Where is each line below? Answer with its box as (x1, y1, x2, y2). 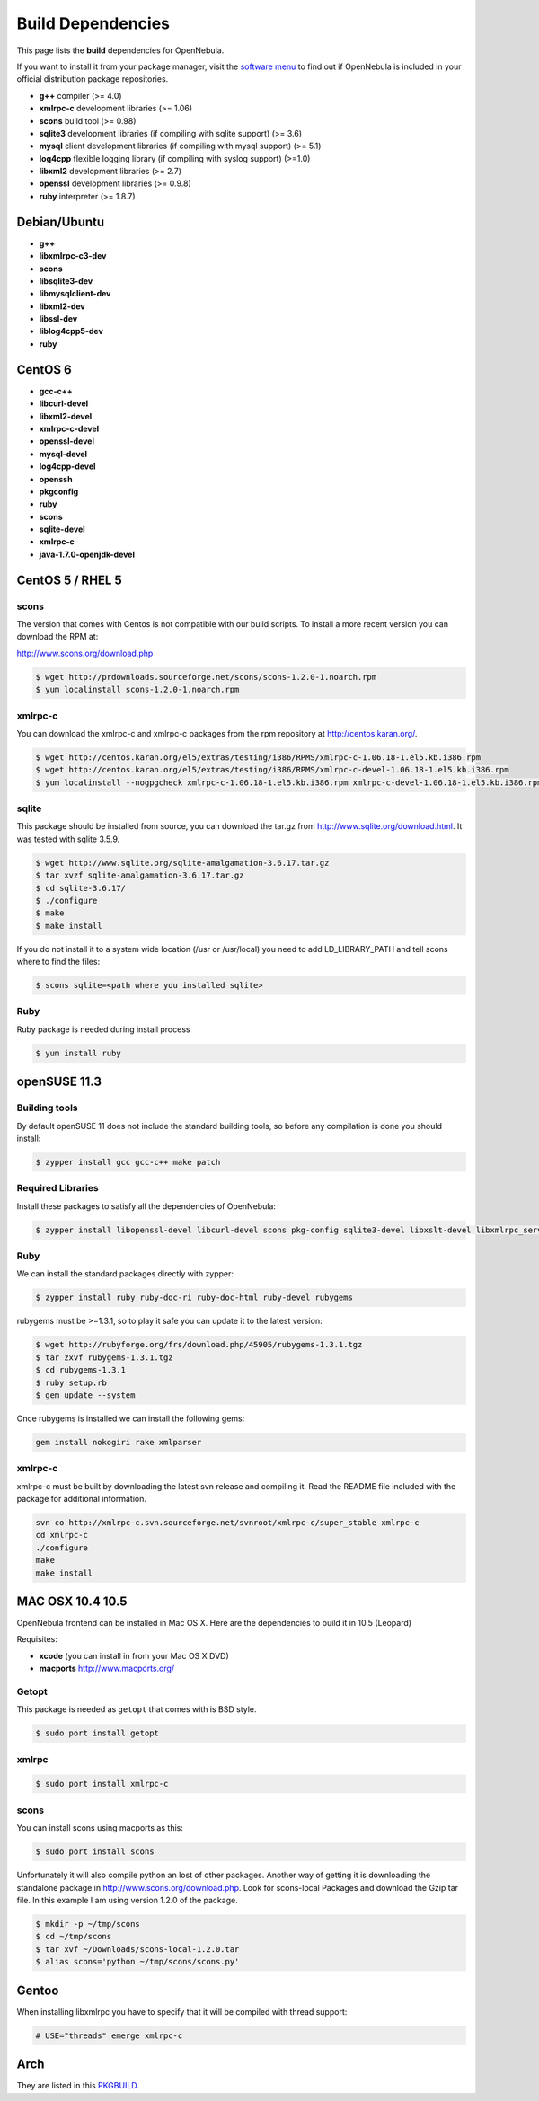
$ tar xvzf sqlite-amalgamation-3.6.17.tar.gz (35, 870, 244, 880)
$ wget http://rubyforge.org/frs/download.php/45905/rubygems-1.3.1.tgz (35, 1339, 363, 1350)
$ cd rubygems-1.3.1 (35, 1365, 126, 1375)
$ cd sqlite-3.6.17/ (35, 883, 126, 893)
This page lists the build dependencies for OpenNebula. (16, 45, 225, 56)
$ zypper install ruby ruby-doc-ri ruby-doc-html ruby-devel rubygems (35, 1293, 354, 1302)
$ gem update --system (35, 1390, 136, 1400)
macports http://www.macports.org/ (39, 1663, 175, 1674)
